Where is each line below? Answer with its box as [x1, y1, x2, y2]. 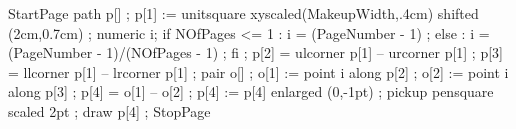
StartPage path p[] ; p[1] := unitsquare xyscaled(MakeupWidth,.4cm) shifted [8, 3, 479, 23]
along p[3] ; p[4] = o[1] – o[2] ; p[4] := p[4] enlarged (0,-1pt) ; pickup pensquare [8, 81, 494, 102]
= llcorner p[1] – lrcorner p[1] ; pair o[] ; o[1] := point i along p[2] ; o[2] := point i [8, 61, 509, 82]
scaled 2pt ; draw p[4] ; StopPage [8, 100, 211, 121]
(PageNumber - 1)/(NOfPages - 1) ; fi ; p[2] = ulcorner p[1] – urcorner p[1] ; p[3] [8, 42, 503, 63]
